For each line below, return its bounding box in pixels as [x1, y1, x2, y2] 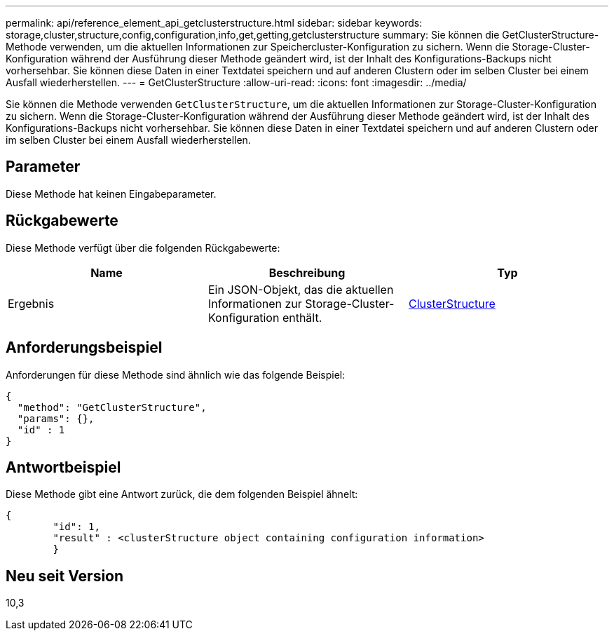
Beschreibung [268, 265, 346, 280]
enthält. [282, 310, 322, 325]
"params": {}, [17, 412, 95, 424]
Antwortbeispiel [6, 458, 121, 476]
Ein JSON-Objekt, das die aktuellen [207, 282, 394, 297]
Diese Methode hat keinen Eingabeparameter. [6, 187, 217, 200]
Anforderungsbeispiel [6, 339, 163, 357]
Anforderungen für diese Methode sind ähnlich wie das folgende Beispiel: [6, 368, 346, 381]
